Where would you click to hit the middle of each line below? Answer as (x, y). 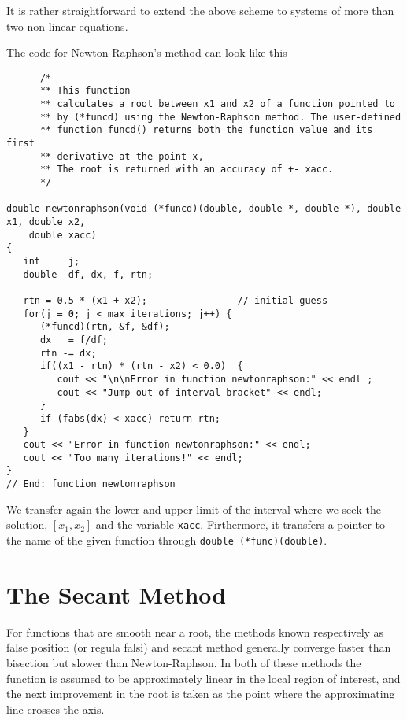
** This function (85, 91)
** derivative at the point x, (122, 156)
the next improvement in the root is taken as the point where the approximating (201, 694)
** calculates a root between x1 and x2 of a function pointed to (217, 104)
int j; (52, 261)
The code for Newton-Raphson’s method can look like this (147, 52)
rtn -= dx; (68, 353)
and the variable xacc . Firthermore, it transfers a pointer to (240, 524)
